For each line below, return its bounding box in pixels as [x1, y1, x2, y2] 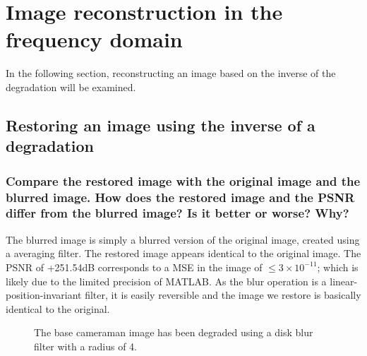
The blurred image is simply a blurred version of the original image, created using [6, 232, 360, 247]
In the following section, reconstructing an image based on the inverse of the [6, 66, 336, 81]
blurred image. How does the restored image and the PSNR [6, 188, 355, 206]
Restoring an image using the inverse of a [6, 114, 315, 136]
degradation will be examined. [6, 79, 136, 94]
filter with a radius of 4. [34, 338, 138, 353]
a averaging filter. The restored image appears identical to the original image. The [6, 246, 361, 261]
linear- [330, 273, 358, 288]
